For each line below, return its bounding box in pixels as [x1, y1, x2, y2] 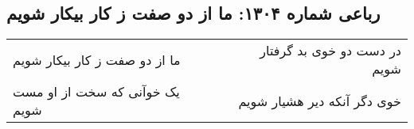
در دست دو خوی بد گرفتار [260, 41, 401, 60]
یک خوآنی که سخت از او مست [13, 82, 180, 101]
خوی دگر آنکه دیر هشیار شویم [238, 91, 401, 110]
